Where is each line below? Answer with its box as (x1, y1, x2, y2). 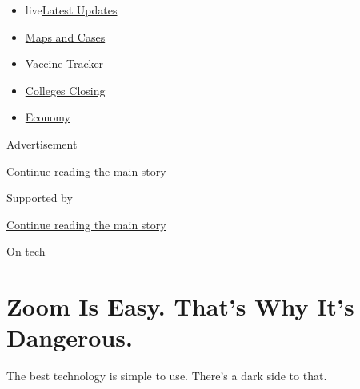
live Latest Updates (25, 2, 118, 18)
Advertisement (6, 135, 78, 152)
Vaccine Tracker (25, 55, 104, 72)
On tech (6, 243, 46, 260)
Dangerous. (6, 321, 134, 354)
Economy (25, 109, 70, 125)
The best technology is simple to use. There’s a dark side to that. (6, 367, 327, 384)
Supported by (6, 189, 73, 206)
